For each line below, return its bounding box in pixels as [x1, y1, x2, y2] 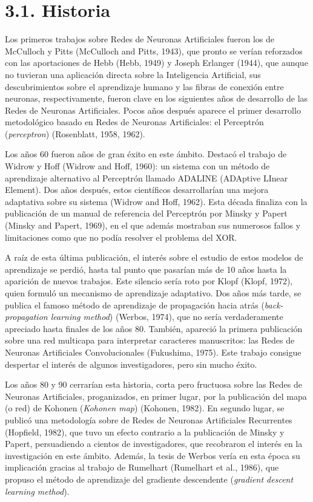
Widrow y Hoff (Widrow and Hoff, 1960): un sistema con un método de [5, 160, 270, 172]
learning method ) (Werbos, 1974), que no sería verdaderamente [50, 310, 283, 323]
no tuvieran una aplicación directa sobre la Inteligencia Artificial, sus [5, 68, 261, 80]
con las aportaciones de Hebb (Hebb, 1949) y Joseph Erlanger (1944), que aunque [5, 56, 308, 69]
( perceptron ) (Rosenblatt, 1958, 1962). [5, 127, 145, 140]
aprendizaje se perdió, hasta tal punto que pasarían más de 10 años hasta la [5, 262, 287, 275]
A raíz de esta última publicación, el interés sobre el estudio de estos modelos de [5, 251, 303, 264]
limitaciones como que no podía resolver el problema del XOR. [5, 230, 237, 243]
